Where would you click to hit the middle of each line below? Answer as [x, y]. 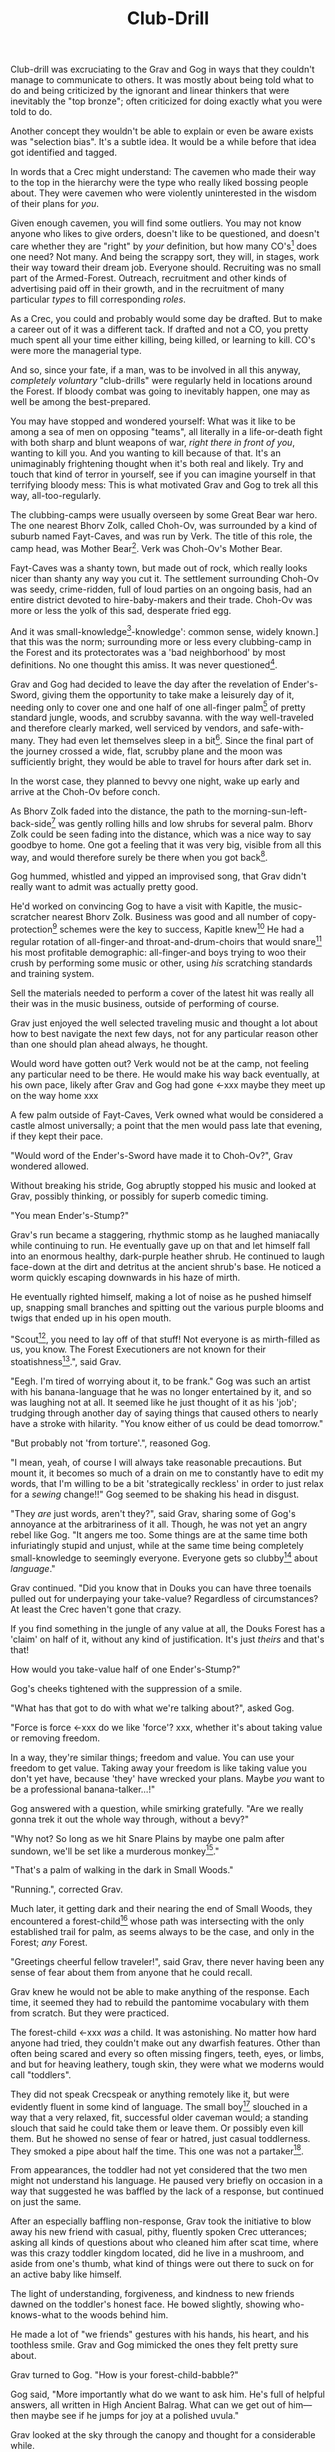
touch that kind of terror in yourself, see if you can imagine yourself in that [163, 474]
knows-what [36, 2315]
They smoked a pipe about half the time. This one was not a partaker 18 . [157, 2150]
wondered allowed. [50, 1166]
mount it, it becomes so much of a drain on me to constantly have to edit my [167, 1473]
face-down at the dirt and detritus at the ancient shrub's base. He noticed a [166, 1266]
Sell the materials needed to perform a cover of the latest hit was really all [162, 993]
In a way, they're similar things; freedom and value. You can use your [152, 1757]
